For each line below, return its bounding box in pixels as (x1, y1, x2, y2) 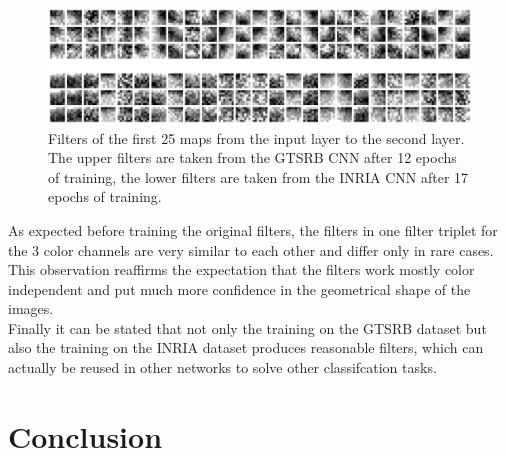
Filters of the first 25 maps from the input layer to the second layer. (48, 127, 465, 148)
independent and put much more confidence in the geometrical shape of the (8, 278, 471, 299)
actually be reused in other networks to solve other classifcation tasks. (8, 357, 437, 378)
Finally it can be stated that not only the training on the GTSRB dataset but (8, 317, 487, 338)
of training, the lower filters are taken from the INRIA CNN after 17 (48, 166, 469, 187)
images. (8, 298, 54, 319)
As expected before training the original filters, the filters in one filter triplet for (8, 219, 498, 240)
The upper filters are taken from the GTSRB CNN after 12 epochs (48, 147, 457, 168)
